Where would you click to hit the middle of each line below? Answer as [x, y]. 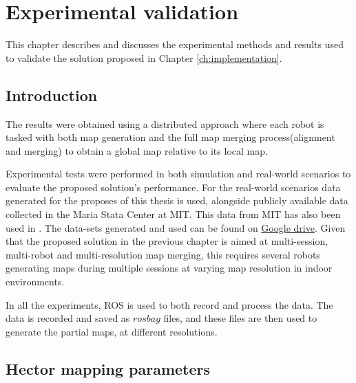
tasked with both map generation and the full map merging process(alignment [170, 137]
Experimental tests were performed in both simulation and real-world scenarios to [178, 174]
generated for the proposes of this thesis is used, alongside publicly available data [177, 200]
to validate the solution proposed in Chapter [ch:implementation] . [144, 57]
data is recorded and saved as [68, 318]
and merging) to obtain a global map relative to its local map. [137, 150]
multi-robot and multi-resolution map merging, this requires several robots [163, 254]
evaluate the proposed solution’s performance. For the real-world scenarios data [173, 187]
